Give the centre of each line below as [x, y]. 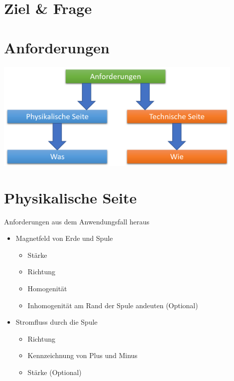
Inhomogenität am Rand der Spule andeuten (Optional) [113, 305]
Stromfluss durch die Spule [57, 322]
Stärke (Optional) [55, 372]
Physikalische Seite [70, 197]
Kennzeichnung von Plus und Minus [83, 355]
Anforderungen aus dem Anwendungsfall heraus [77, 221]
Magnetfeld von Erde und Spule [64, 238]
